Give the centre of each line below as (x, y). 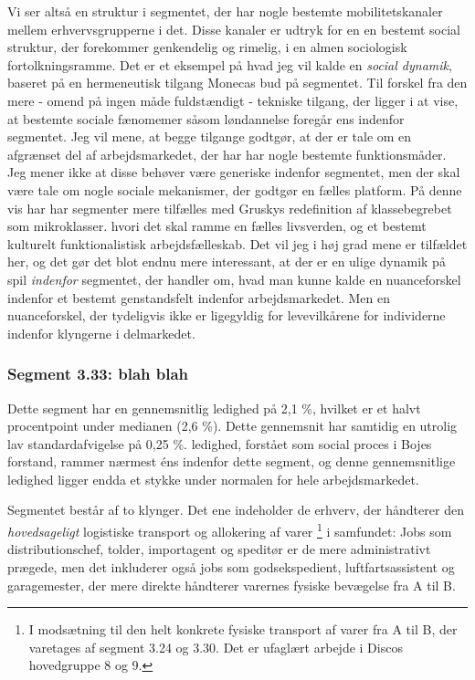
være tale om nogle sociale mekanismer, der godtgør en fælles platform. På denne (235, 189)
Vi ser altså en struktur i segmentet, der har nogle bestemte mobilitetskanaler (225, 11)
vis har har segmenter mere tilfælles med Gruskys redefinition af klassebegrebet (230, 208)
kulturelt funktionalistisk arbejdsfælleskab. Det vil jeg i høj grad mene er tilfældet (237, 243)
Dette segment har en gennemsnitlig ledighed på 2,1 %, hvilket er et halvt (214, 408)
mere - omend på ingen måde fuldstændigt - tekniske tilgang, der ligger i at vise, (233, 100)
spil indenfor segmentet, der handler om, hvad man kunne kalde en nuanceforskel (234, 279)
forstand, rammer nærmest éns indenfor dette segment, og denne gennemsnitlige (232, 461)
